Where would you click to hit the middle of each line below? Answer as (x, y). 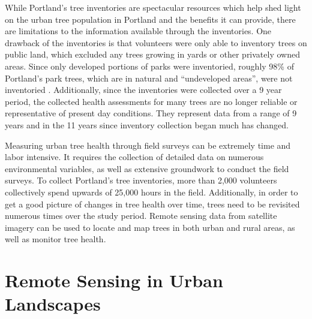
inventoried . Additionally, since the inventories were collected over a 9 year (143, 90)
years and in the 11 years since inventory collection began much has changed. (147, 124)
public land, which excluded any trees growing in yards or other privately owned (152, 54)
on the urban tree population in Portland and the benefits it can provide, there (150, 19)
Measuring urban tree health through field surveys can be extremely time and (148, 145)
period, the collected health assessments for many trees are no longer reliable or (151, 101)
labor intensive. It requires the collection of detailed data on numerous (134, 157)
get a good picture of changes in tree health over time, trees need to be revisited (152, 204)
